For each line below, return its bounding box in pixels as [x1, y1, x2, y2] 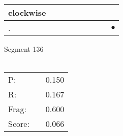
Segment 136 [4, 44, 44, 54]
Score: [8, 118, 29, 130]
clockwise [8, 7, 46, 18]
